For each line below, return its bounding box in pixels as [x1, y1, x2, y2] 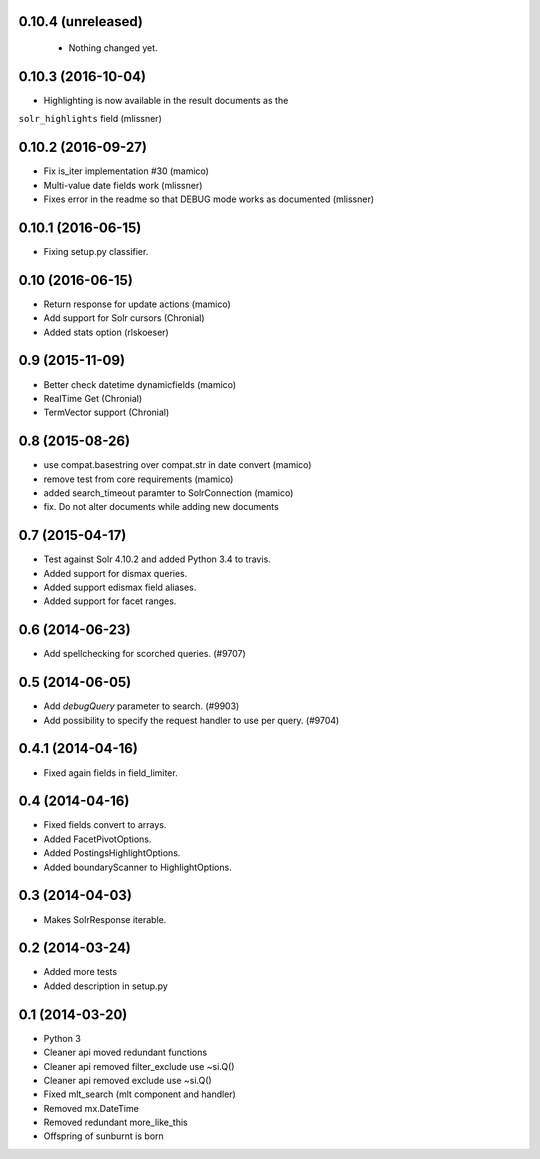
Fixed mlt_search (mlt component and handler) [43, 1088, 237, 1100]
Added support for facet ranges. [43, 595, 177, 607]
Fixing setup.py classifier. [43, 245, 149, 257]
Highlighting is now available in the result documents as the [43, 94, 289, 106]
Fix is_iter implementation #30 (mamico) [43, 165, 210, 177]
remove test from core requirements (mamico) [43, 473, 234, 485]
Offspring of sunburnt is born [43, 1130, 164, 1142]
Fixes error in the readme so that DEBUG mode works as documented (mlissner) [43, 193, 375, 205]
